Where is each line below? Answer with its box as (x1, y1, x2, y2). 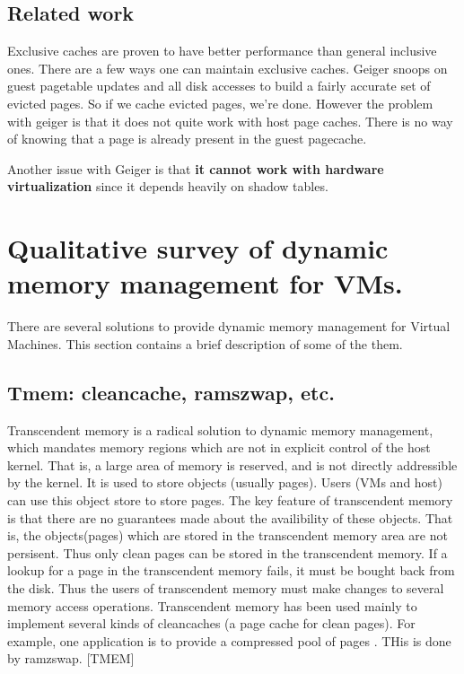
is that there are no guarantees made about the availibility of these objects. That (7, 508, 453, 527)
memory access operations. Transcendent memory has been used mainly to (7, 596, 417, 615)
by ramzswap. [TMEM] (7, 649, 135, 668)
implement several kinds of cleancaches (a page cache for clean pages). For (7, 614, 416, 633)
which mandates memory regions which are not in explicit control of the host (7, 438, 431, 457)
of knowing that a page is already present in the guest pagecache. (7, 129, 367, 148)
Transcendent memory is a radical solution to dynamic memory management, (7, 420, 433, 439)
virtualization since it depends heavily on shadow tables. (7, 177, 328, 196)
